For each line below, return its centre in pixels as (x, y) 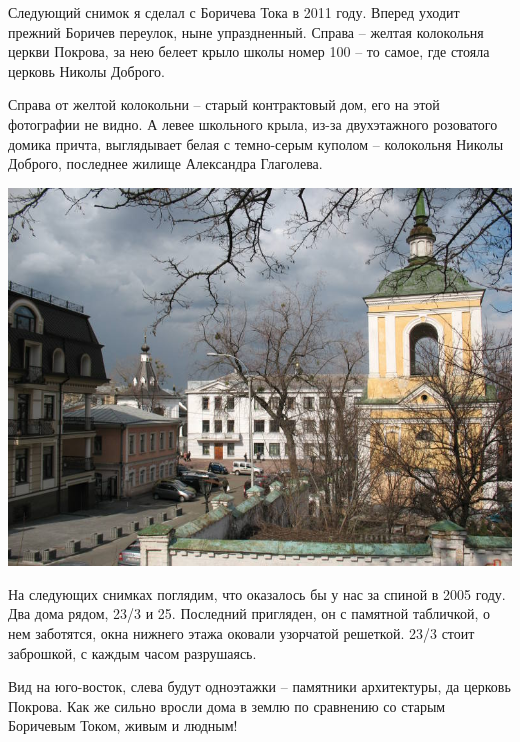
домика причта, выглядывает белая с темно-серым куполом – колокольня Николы (256, 143)
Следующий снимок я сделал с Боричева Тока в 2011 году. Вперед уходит (234, 12)
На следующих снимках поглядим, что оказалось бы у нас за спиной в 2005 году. (257, 593)
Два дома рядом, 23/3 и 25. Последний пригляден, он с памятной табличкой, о (249, 613)
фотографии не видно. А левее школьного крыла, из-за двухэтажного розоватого (253, 123)
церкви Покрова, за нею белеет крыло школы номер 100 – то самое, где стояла (249, 51)
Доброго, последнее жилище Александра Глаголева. (165, 163)
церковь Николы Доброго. (86, 70)
